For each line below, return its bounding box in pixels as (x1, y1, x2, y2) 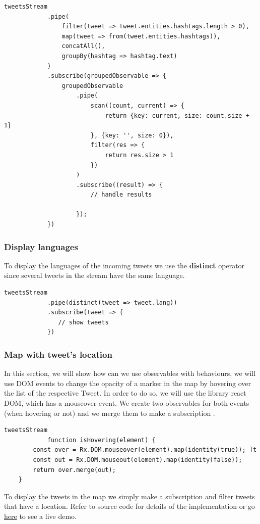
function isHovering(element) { (47, 436, 156, 444)
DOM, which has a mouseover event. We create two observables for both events (4, 398, 249, 408)
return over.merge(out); (33, 466, 116, 473)
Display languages (4, 240, 78, 253)
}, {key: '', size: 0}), (90, 131, 174, 139)
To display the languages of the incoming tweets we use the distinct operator (4, 260, 245, 270)
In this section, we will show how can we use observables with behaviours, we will (4, 368, 256, 378)
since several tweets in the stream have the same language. (4, 270, 185, 280)
